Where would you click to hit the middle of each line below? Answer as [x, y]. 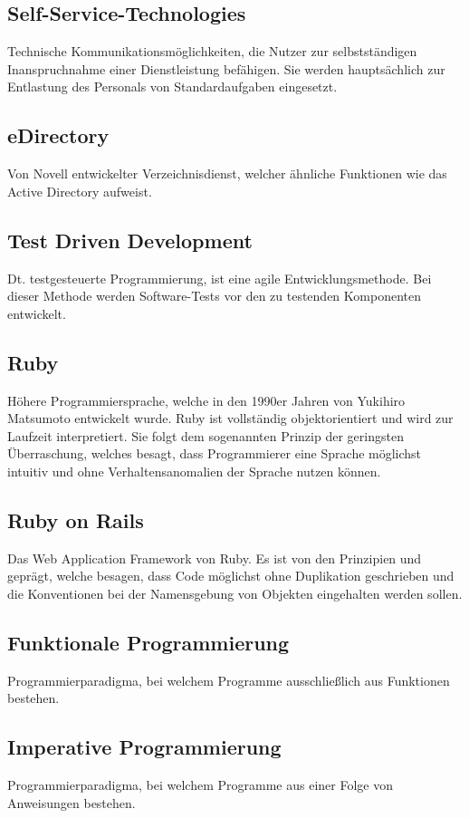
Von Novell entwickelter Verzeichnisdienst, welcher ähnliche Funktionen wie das [227, 173]
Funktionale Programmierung [148, 642]
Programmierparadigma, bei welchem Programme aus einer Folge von [200, 785]
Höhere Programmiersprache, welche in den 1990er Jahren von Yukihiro [206, 400]
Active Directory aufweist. [80, 191]
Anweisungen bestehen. [72, 802]
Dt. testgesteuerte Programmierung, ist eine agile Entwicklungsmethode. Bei [220, 278]
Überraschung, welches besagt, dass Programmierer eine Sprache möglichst [215, 453]
